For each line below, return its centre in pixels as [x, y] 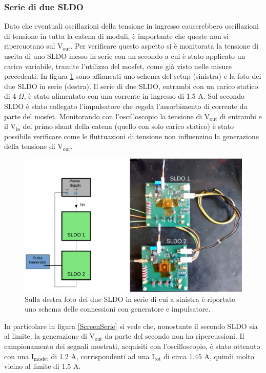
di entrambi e [241, 116]
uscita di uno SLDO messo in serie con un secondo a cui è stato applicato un [125, 56]
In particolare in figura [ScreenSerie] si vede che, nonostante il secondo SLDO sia [131, 326]
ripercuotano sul [30, 46]
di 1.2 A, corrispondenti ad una [100, 356]
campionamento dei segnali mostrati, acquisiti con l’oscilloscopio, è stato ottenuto [132, 346]
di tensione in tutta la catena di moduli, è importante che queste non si [116, 36]
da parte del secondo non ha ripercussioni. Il [175, 336]
